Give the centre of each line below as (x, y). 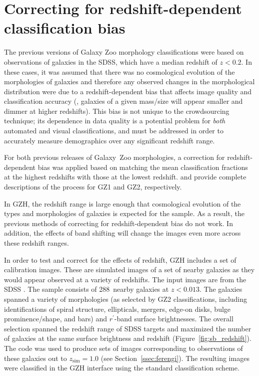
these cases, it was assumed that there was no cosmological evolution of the (119, 71)
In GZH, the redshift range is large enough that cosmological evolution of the (122, 203)
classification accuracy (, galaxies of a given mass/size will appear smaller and (123, 101)
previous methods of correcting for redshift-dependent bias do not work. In (118, 223)
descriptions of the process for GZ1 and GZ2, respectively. (93, 187)
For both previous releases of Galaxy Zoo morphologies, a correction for (114, 157)
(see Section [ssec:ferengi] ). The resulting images (175, 358)
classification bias (65, 28)
